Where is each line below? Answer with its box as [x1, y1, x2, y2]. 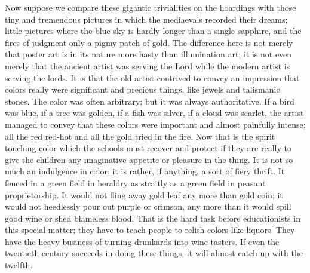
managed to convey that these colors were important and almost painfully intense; [5, 118, 306, 130]
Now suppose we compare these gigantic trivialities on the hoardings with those [5, 1, 296, 13]
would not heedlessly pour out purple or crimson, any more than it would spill [5, 200, 291, 213]
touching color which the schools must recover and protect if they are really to [5, 142, 291, 154]
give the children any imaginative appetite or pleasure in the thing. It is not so [5, 153, 293, 165]
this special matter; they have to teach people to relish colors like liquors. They [5, 223, 295, 236]
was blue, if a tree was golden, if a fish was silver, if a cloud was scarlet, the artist [5, 106, 304, 119]
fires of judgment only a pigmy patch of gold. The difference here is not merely [5, 36, 293, 48]
